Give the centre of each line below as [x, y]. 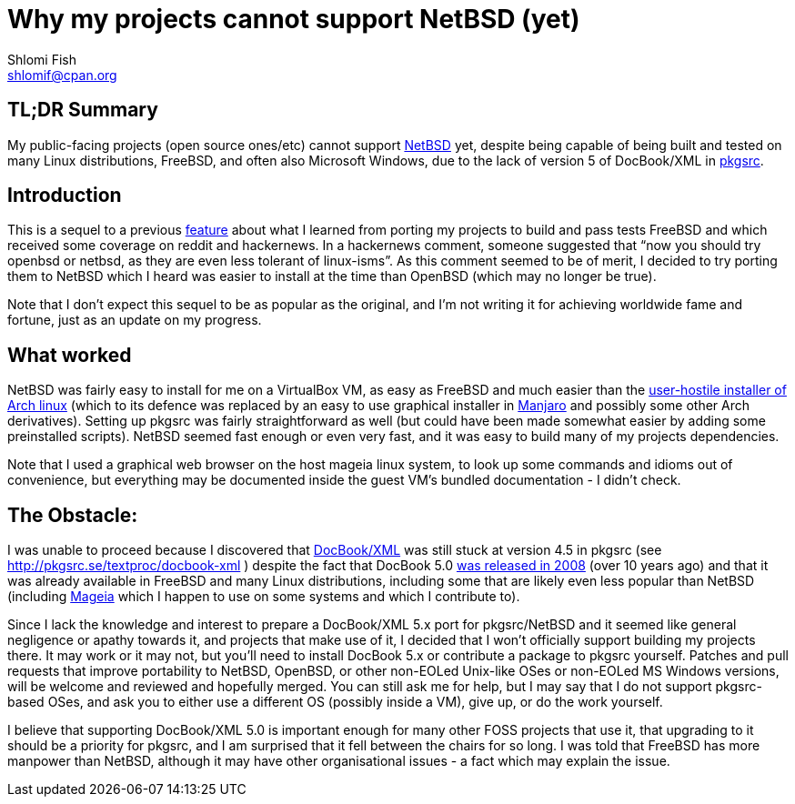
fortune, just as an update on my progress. [135, 320]
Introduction [65, 196]
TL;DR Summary [83, 110]
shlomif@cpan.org [62, 75]
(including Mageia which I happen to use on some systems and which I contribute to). [264, 597]
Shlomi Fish [42, 59]
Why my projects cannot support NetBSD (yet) [294, 19]
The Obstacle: [73, 515]
